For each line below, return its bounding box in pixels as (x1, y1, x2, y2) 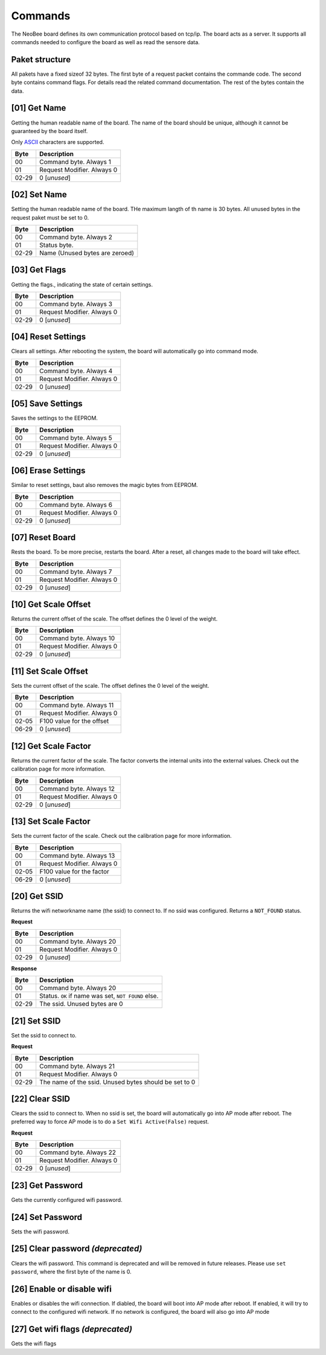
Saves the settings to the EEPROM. (11, 414, 98, 422)
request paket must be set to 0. (11, 214, 89, 221)
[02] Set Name (11, 189, 67, 200)
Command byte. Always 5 (39, 433, 113, 442)
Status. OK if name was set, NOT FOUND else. (39, 992, 159, 1001)
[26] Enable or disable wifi (11, 1284, 112, 1294)
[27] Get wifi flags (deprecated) (11, 1324, 133, 1334)
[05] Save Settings (11, 399, 83, 409)
